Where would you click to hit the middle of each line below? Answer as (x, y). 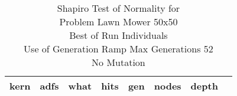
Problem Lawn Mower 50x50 (119, 21)
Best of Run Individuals (119, 35)
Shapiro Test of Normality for (119, 8)
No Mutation (119, 62)
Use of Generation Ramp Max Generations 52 (119, 49)
